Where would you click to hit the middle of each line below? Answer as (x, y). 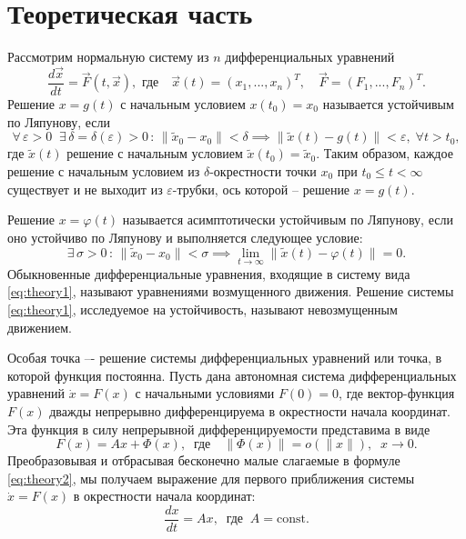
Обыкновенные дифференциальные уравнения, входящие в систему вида (209, 273)
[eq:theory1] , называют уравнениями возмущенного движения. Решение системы (231, 291)
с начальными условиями (205, 393)
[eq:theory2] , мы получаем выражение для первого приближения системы (211, 478)
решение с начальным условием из (104, 171)
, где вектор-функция (397, 393)
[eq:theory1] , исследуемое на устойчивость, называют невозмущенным (203, 309)
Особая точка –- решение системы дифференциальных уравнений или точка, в (225, 358)
